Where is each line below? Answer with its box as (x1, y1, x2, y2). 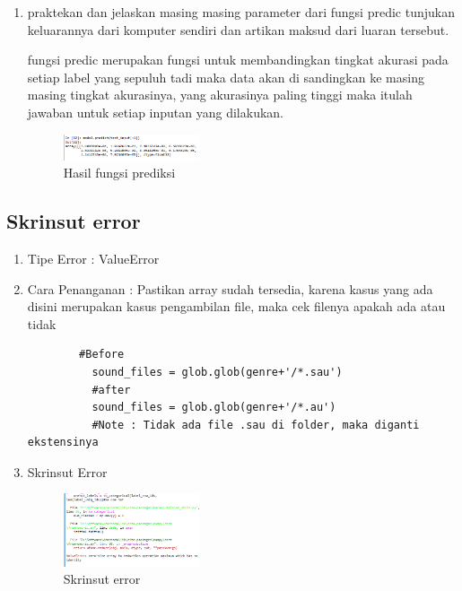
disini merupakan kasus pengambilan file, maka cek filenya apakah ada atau (27, 297, 446, 316)
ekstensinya (27, 436, 99, 449)
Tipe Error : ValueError (27, 248, 160, 267)
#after (92, 383, 131, 396)
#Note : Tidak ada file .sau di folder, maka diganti (92, 418, 420, 431)
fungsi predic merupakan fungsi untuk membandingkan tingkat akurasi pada (27, 50, 449, 69)
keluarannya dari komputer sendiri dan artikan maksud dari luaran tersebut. (27, 20, 449, 39)
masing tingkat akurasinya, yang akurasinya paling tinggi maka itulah (27, 85, 413, 104)
